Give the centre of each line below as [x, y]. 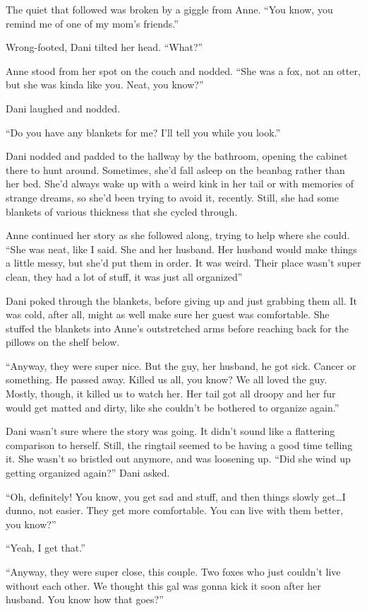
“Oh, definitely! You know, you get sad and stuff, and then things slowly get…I [176, 496]
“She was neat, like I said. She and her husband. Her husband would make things [181, 249]
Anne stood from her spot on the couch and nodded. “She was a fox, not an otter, [183, 70]
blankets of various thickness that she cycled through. [122, 211]
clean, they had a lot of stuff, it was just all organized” [124, 276]
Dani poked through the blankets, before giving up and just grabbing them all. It [181, 300]
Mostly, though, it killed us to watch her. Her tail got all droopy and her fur [171, 394]
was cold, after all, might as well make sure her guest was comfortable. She [168, 314]
